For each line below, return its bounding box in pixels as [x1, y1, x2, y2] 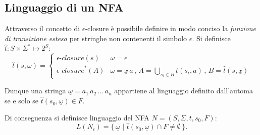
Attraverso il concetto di [5, 23, 80, 34]
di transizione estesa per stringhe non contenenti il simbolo [5, 33, 187, 43]
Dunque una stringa [5, 85, 66, 96]
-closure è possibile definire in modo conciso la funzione [85, 23, 256, 34]
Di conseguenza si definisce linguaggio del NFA [5, 112, 149, 122]
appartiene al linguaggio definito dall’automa [114, 85, 253, 96]
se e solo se [5, 95, 39, 106]
